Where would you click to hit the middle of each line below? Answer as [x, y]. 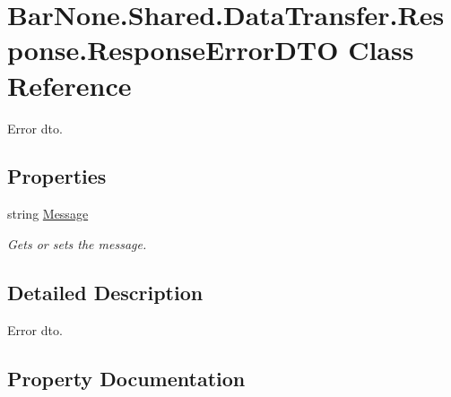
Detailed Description [105, 292]
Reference [69, 85]
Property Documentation [126, 378]
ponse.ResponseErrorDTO [173, 50]
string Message [48, 214]
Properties [57, 176]
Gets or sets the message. [77, 243]
